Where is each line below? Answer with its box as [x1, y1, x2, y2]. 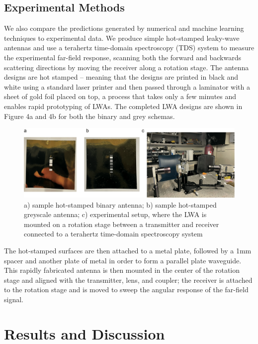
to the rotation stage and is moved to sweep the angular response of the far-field [4, 284, 249, 295]
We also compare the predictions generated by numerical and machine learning [4, 23, 244, 33]
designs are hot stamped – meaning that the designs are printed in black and [4, 72, 239, 82]
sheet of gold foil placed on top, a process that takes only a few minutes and [4, 91, 237, 102]
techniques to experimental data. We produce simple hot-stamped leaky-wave [4, 32, 240, 43]
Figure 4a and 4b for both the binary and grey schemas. [4, 111, 175, 121]
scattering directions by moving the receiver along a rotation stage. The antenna [4, 62, 249, 72]
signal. [4, 294, 23, 305]
